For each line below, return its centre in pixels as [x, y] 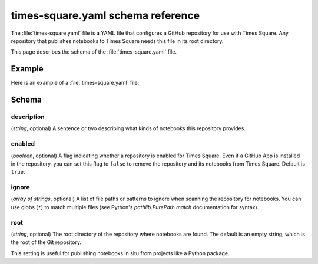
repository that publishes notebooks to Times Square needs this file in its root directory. [117, 41]
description [28, 117]
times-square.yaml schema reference [105, 15]
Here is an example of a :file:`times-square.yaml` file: [75, 83]
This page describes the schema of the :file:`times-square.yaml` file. [94, 52]
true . [18, 172]
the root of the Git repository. [46, 242]
